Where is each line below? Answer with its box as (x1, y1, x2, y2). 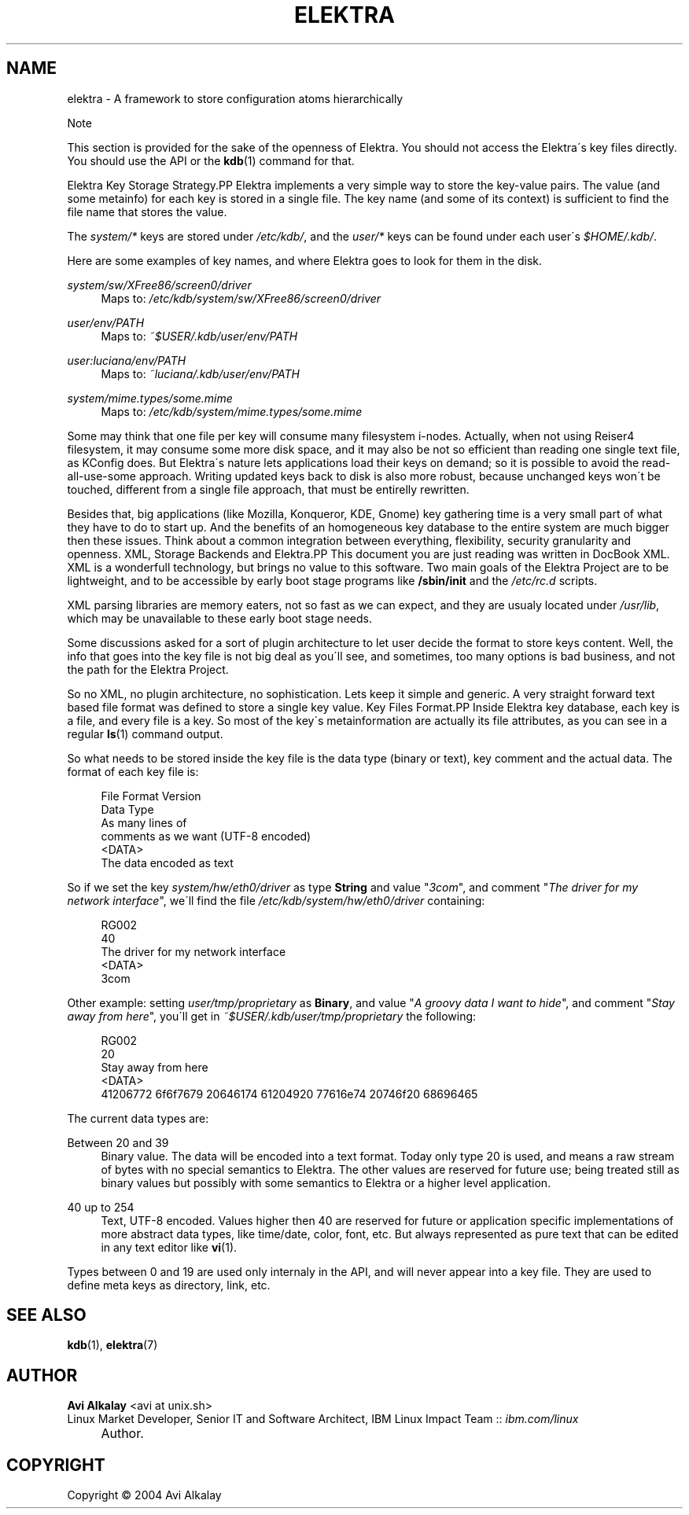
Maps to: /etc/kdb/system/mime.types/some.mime (101, 404, 363, 418)
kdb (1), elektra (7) (67, 1338, 158, 1352)
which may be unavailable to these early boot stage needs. (67, 611, 372, 625)
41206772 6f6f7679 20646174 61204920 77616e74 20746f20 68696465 (101, 1087, 478, 1101)
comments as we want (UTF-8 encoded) (101, 829, 311, 843)
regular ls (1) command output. (67, 726, 223, 741)
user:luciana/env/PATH (67, 353, 186, 367)
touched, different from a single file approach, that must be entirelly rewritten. (67, 482, 470, 496)
